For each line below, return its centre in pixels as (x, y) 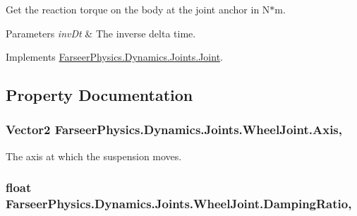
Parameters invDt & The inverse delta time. (101, 33)
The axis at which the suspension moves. (94, 156)
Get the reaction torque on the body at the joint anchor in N (138, 9)
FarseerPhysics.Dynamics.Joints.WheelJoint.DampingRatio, (179, 204)
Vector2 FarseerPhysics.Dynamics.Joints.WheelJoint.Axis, (174, 130)
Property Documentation (99, 95)
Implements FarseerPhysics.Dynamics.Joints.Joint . (114, 57)
